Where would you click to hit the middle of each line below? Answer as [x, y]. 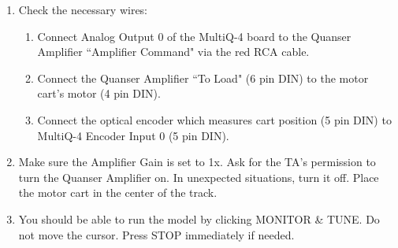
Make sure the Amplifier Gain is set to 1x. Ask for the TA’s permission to [197, 162]
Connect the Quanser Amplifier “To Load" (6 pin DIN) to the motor [203, 78]
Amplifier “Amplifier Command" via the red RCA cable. [173, 52]
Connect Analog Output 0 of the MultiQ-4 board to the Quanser [194, 36]
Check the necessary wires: [83, 9]
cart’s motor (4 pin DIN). [99, 93]
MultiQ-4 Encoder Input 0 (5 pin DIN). [133, 135]
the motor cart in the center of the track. [118, 192]
